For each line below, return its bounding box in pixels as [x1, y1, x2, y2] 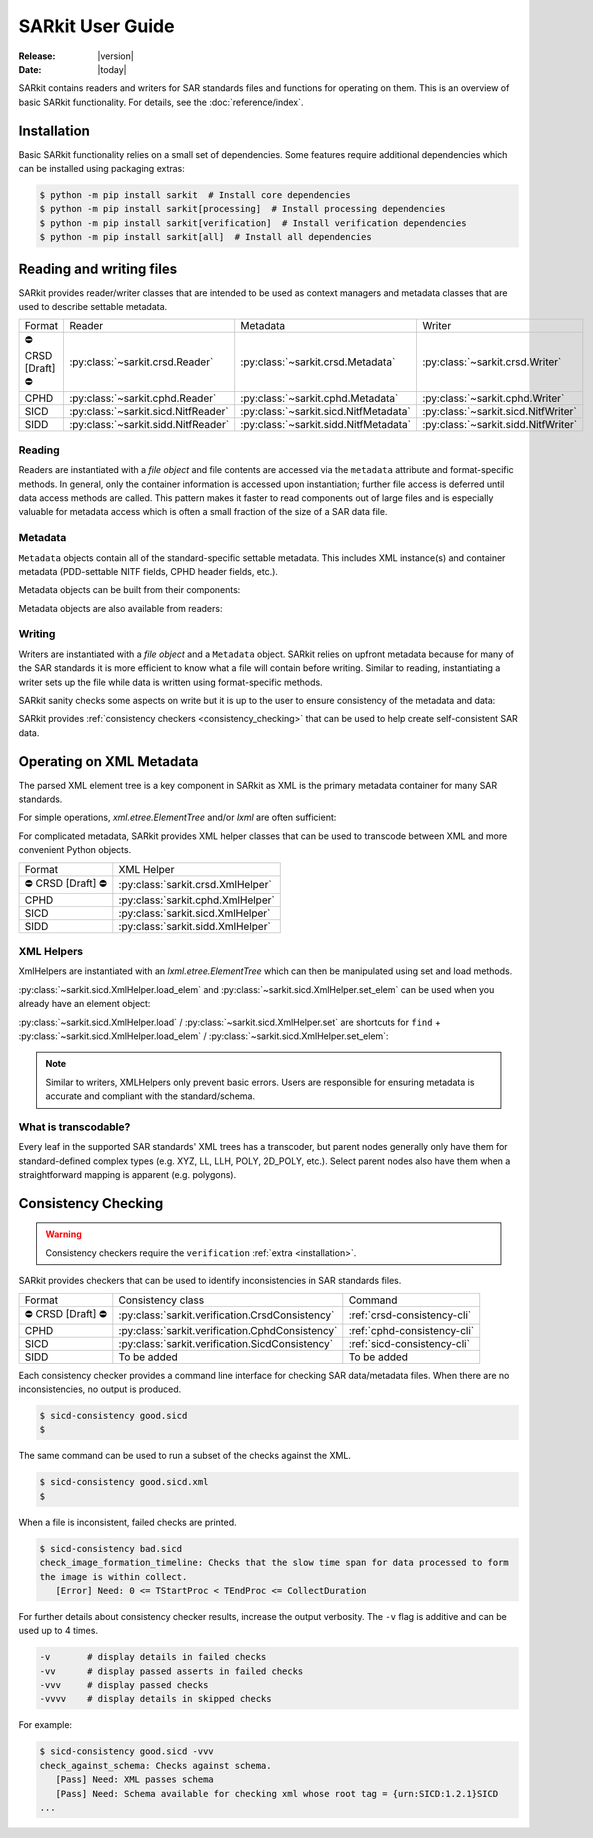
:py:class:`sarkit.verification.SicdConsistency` [118, 1336, 334, 1350]
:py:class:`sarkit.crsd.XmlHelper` [118, 878, 272, 892]
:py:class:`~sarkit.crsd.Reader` [69, 355, 214, 369]
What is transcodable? [18, 1120, 131, 1134]
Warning [45, 1228, 82, 1240]
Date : [18, 63, 42, 75]
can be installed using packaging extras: [18, 163, 185, 175]
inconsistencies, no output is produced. [18, 1383, 182, 1395]
